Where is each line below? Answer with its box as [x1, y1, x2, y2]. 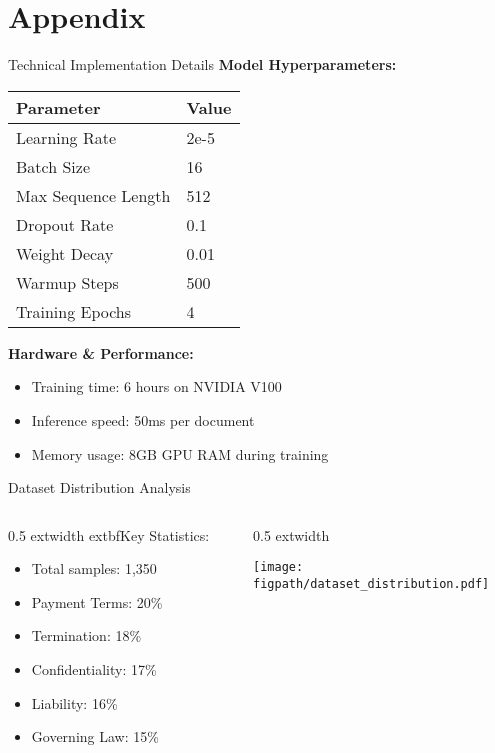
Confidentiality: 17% [31, 659, 157, 680]
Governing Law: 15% [31, 726, 159, 747]
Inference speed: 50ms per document [31, 409, 255, 430]
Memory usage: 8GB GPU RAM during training [31, 443, 329, 464]
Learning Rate [16, 125, 117, 149]
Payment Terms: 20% [31, 591, 163, 612]
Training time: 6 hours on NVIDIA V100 [31, 376, 282, 397]
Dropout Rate [16, 212, 114, 236]
